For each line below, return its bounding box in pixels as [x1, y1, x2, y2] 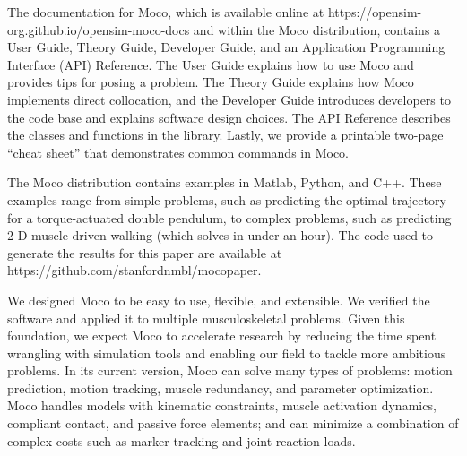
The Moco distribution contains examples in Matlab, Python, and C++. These [7, 173, 442, 192]
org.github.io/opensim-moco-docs [7, 20, 190, 39]
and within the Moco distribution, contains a [193, 20, 441, 39]
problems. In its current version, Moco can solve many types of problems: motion [7, 361, 453, 380]
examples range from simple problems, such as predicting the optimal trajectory [7, 190, 446, 209]
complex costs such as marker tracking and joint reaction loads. [7, 431, 356, 450]
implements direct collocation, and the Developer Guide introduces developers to [7, 90, 451, 108]
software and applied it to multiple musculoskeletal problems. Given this [7, 308, 405, 327]
